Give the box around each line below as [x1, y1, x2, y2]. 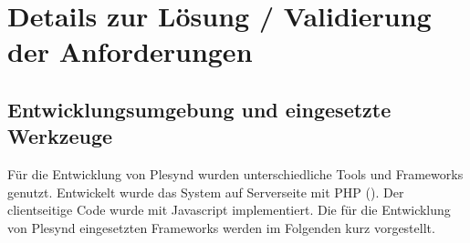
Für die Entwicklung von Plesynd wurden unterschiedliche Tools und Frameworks [7, 165, 464, 184]
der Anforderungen [7, 33, 253, 70]
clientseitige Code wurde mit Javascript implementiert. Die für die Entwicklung [7, 200, 451, 219]
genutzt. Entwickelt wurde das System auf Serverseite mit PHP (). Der [7, 182, 404, 201]
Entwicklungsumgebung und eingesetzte [7, 95, 392, 123]
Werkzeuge [7, 122, 113, 150]
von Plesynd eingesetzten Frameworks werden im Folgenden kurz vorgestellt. [7, 218, 435, 237]
